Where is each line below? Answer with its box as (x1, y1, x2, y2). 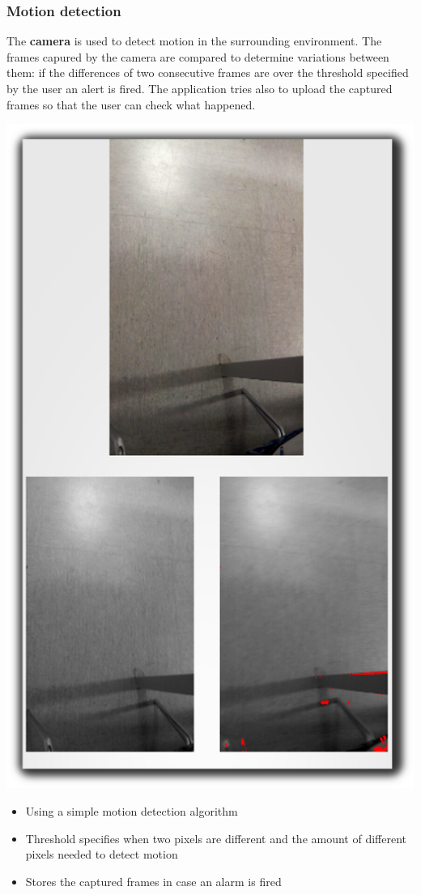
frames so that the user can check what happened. (6, 96, 256, 113)
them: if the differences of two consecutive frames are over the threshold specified (6, 64, 409, 81)
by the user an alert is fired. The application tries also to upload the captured (6, 80, 393, 96)
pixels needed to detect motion (25, 846, 178, 863)
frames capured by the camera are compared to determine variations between (6, 48, 389, 65)
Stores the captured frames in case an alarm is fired (25, 872, 282, 889)
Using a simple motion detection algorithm (25, 803, 238, 820)
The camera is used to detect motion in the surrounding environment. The (6, 32, 382, 49)
